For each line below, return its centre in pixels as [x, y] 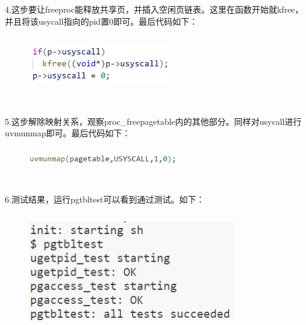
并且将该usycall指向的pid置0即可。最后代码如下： [101, 21]
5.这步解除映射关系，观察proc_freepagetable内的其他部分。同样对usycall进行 [153, 121]
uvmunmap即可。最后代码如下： [68, 133]
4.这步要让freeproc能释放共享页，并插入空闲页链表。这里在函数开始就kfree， [154, 9]
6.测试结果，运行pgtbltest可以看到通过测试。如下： [105, 199]
